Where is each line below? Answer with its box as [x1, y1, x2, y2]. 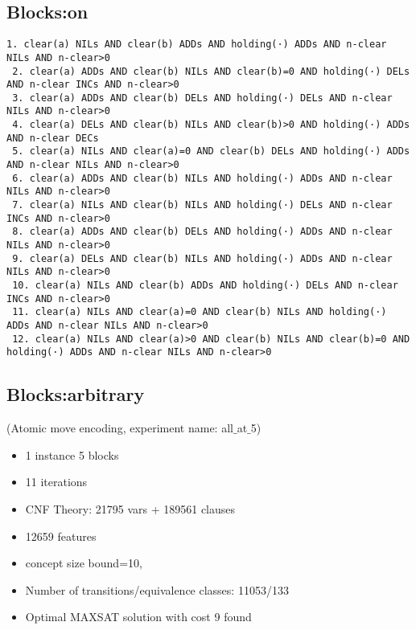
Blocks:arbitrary [6, 382, 145, 407]
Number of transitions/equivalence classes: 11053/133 [25, 581, 289, 598]
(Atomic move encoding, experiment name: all [6, 419, 233, 436]
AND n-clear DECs [6, 132, 99, 144]
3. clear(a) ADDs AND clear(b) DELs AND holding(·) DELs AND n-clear [12, 92, 393, 104]
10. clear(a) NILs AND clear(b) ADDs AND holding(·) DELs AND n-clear [12, 280, 398, 292]
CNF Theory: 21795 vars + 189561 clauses [25, 500, 236, 517]
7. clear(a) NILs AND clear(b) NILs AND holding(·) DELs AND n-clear [12, 199, 393, 211]
